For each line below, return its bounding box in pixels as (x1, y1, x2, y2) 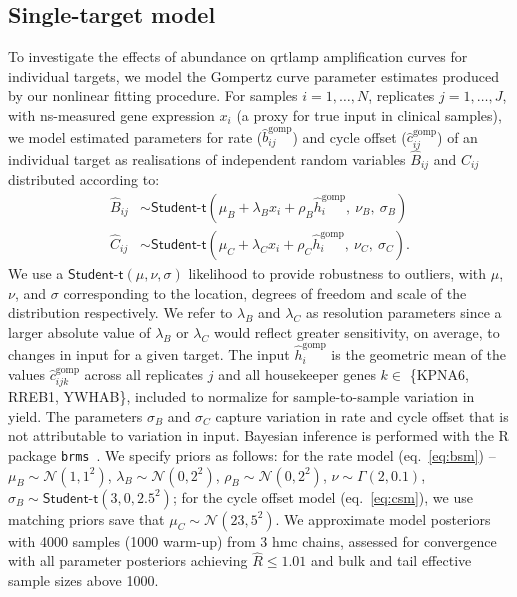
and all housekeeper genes (218, 363, 376, 384)
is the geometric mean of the (331, 344, 507, 365)
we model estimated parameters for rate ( (8, 126, 263, 147)
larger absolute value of (8, 321, 151, 342)
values (8, 363, 46, 384)
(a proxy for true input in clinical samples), (236, 104, 502, 125)
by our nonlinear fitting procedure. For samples (8, 85, 298, 106)
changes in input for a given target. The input (8, 344, 290, 365)
